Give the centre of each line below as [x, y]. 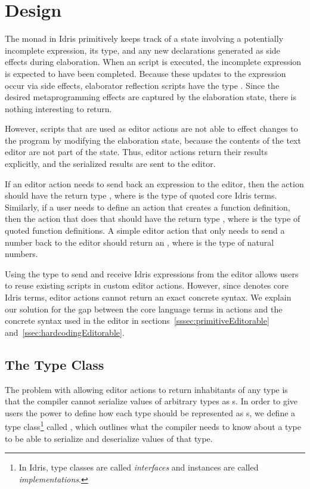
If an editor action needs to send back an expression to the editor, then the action [154, 183]
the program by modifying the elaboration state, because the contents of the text [153, 140]
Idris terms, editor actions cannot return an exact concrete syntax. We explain [148, 297]
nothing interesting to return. [58, 108]
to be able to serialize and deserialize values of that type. [109, 438]
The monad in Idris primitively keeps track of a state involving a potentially [144, 38]
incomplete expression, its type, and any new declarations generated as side [142, 50]
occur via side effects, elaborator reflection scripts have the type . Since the [142, 85]
